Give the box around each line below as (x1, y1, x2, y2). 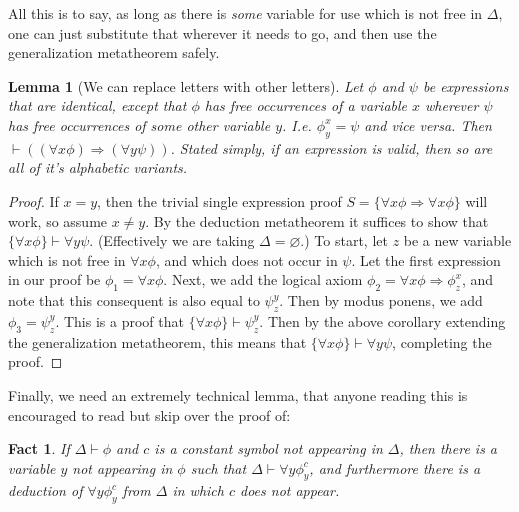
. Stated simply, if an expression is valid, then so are (170, 137, 493, 158)
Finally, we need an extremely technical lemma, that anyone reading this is (8, 384, 468, 405)
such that (190, 457, 247, 478)
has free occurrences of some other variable (8, 114, 271, 135)
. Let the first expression (351, 249, 501, 270)
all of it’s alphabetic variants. (8, 157, 188, 178)
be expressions (422, 75, 509, 96)
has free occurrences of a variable (204, 95, 408, 116)
